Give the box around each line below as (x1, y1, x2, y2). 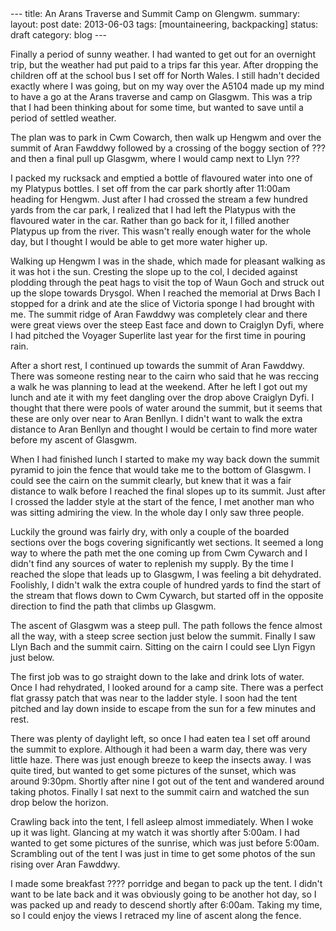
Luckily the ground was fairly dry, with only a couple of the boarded (10, 526, 290, 537)
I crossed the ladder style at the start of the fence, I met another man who (10, 496, 315, 507)
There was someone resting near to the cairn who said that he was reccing (10, 370, 319, 382)
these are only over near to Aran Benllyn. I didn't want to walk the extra (10, 413, 303, 424)
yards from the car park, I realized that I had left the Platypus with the (10, 204, 297, 216)
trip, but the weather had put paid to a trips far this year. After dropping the (10, 59, 319, 71)
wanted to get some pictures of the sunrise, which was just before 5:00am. (10, 837, 320, 849)
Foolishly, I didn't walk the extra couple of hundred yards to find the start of (10, 579, 322, 591)
